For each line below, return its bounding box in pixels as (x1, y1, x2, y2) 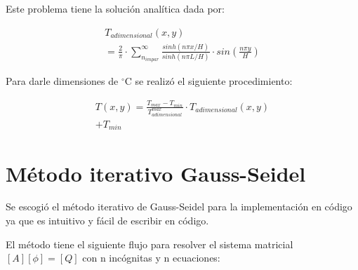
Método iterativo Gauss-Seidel (6, 158, 306, 187)
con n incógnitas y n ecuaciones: (82, 250, 220, 265)
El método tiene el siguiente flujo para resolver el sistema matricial (6, 236, 293, 251)
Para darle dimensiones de (6, 74, 119, 88)
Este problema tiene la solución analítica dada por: (6, 1, 225, 15)
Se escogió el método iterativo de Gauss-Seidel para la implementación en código (6, 199, 352, 214)
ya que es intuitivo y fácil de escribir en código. (6, 213, 209, 228)
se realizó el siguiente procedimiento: (135, 74, 293, 88)
